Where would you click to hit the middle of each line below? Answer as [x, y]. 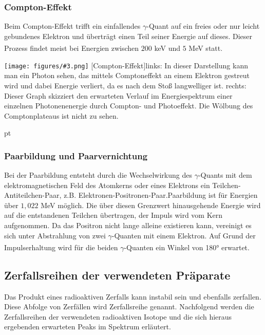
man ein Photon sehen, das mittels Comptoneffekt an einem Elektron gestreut [127, 75]
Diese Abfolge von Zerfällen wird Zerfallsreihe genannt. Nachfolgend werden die [129, 306]
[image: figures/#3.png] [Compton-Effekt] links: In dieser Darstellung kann [126, 65]
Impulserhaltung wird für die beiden [61, 247]
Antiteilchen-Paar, [33, 195]
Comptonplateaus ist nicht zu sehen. [61, 115]
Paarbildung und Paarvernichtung [76, 155]
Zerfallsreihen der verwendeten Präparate [117, 275]
